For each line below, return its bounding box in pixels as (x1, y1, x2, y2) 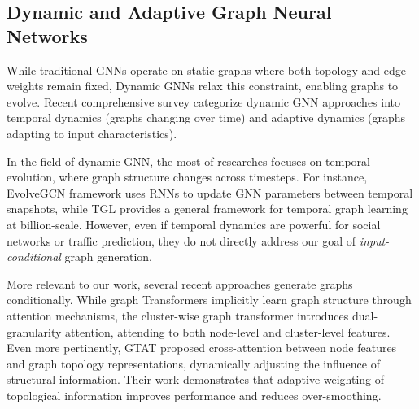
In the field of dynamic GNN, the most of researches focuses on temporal (7, 152, 371, 169)
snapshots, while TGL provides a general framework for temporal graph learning (7, 200, 408, 217)
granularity (7, 323, 62, 340)
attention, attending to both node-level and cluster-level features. (65, 323, 391, 340)
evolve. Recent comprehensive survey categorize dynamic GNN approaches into (7, 93, 401, 110)
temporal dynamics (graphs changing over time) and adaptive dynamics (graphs (7, 109, 406, 126)
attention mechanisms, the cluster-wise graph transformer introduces (7, 307, 349, 324)
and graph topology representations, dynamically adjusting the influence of (7, 355, 380, 372)
